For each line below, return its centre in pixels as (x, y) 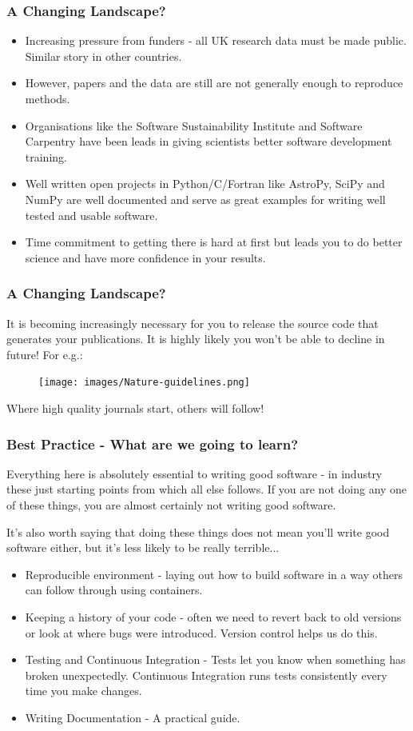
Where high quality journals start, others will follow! (135, 408)
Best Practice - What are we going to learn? (153, 443)
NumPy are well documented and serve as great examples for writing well (205, 199)
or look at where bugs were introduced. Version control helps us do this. (201, 632)
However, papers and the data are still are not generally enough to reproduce (214, 83)
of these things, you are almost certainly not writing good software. (171, 505)
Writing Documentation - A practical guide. (133, 717)
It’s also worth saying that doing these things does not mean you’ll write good (198, 531)
